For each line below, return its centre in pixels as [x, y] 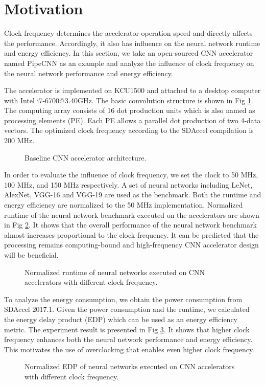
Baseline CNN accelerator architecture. [86, 157]
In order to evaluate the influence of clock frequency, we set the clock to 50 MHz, [131, 175]
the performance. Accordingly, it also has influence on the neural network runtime [132, 43]
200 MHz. [19, 140]
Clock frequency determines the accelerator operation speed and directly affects [128, 33]
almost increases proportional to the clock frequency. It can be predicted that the [131, 234]
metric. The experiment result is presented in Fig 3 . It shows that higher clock [127, 329]
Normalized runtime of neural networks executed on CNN [115, 272]
